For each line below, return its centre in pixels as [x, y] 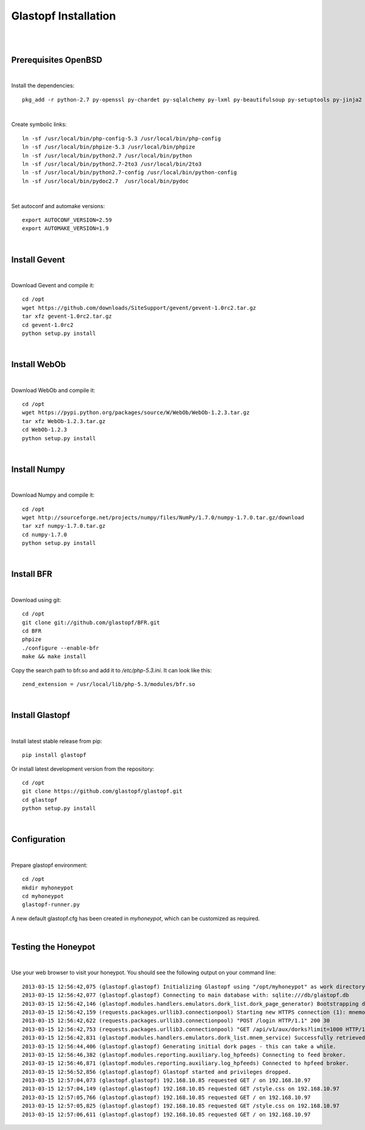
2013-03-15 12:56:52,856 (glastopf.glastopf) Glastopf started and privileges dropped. [157, 1072]
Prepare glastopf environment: [50, 865]
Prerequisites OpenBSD [57, 60]
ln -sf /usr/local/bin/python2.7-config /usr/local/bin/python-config [130, 173]
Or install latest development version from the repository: [83, 769]
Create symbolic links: [39, 124]
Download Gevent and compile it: [53, 285]
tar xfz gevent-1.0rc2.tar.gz [67, 316]
